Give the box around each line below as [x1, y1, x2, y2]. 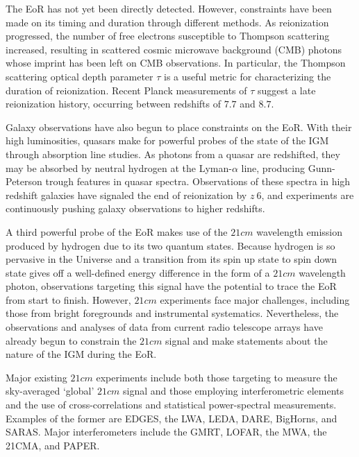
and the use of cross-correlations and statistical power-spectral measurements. [6, 397, 337, 412]
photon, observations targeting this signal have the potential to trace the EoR [6, 279, 337, 293]
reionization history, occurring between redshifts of [6, 96, 222, 111]
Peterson [6, 174, 42, 189]
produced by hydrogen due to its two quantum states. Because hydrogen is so [6, 238, 335, 252]
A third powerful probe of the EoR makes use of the [6, 224, 228, 239]
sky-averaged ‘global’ [6, 383, 94, 398]
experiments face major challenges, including [160, 292, 350, 307]
